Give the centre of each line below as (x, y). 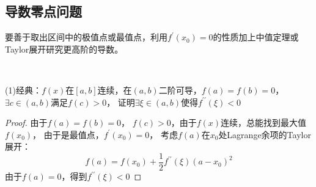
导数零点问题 (43, 11)
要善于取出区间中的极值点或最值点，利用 (86, 37)
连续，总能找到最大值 (264, 123)
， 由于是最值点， (68, 134)
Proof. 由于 (26, 123)
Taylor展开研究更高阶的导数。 (64, 49)
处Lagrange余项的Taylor (265, 134)
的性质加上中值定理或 (256, 37)
